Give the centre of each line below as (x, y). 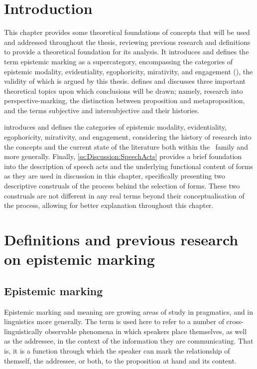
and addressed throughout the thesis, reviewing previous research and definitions (127, 42)
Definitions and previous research (121, 239)
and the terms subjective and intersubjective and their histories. (102, 110)
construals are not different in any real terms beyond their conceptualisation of (124, 195)
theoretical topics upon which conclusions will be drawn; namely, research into (124, 91)
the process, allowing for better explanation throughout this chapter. (109, 205)
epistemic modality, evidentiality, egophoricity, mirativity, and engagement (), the (128, 71)
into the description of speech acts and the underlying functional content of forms (128, 166)
